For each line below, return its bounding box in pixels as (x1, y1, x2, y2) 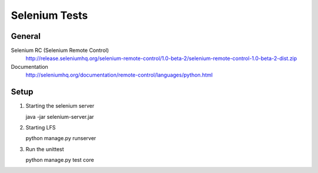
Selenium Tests (11, 9, 88, 22)
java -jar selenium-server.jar (25, 113, 94, 120)
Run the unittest (25, 145, 64, 152)
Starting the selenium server (25, 102, 95, 109)
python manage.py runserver (25, 135, 97, 142)
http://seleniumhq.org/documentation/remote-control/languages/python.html (25, 71, 213, 79)
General (11, 31, 41, 41)
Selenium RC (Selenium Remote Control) (11, 47, 109, 54)
